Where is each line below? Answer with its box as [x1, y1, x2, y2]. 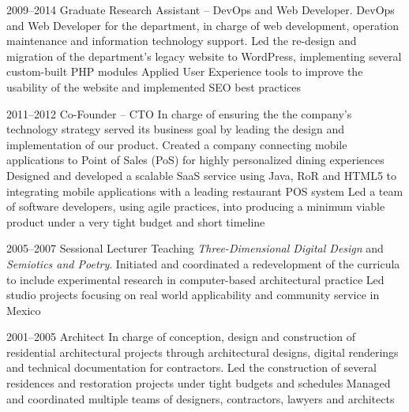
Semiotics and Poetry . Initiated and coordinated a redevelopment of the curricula [6, 255, 400, 272]
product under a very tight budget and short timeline [6, 213, 265, 230]
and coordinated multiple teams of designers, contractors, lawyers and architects [6, 390, 395, 406]
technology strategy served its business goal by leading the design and [6, 121, 344, 137]
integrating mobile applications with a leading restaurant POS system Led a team [6, 182, 403, 199]
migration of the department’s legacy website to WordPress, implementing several [6, 47, 402, 64]
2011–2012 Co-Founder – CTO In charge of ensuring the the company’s [6, 105, 352, 122]
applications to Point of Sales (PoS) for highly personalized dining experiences [6, 152, 385, 168]
